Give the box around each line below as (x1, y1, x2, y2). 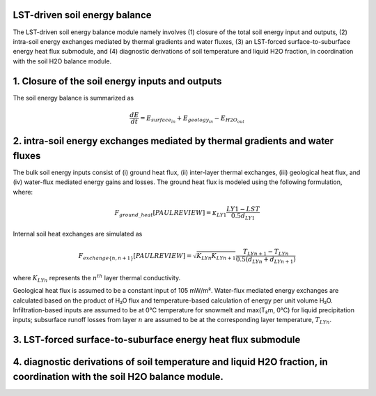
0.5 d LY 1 (230, 211, 256, 221)
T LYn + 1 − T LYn (242, 247, 289, 257)
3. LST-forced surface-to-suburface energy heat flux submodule (13, 334, 301, 346)
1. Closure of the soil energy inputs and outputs (13, 75, 222, 87)
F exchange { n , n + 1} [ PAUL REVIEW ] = (78, 252, 192, 261)
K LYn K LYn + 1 (196, 252, 236, 261)
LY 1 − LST (226, 205, 260, 213)
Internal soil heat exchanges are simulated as (13, 230, 143, 238)
